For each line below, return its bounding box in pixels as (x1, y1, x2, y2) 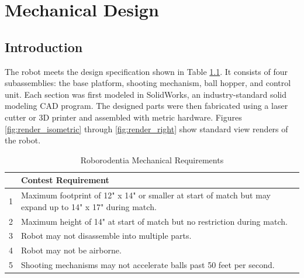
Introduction (5, 37, 83, 56)
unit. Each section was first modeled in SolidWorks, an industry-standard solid (5, 88, 287, 100)
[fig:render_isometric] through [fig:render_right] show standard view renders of (5, 122, 288, 135)
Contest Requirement (21, 174, 109, 186)
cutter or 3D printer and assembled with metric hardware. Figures (5, 111, 242, 123)
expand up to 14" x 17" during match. (21, 200, 157, 212)
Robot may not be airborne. (21, 244, 122, 256)
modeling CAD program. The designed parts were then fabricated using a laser (5, 99, 288, 112)
